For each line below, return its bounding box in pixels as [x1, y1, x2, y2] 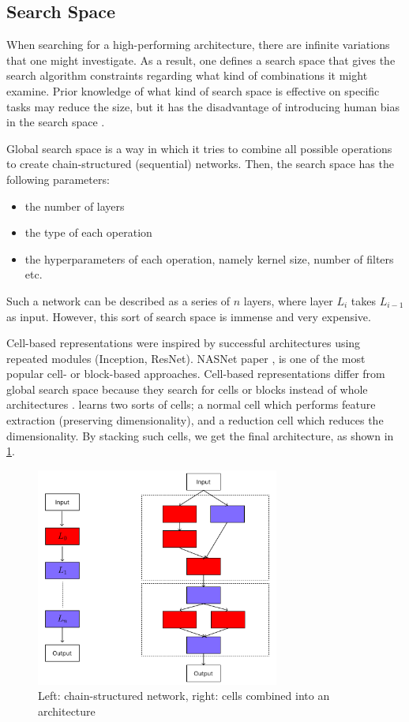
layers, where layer [243, 292, 333, 309]
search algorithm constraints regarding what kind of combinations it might [6, 67, 368, 84]
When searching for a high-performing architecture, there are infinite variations [6, 36, 390, 53]
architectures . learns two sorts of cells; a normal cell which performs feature [6, 396, 376, 413]
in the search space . [6, 114, 105, 130]
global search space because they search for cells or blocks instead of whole [6, 380, 368, 397]
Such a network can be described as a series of [6, 292, 231, 309]
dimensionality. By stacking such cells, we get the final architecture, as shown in [6, 427, 394, 443]
